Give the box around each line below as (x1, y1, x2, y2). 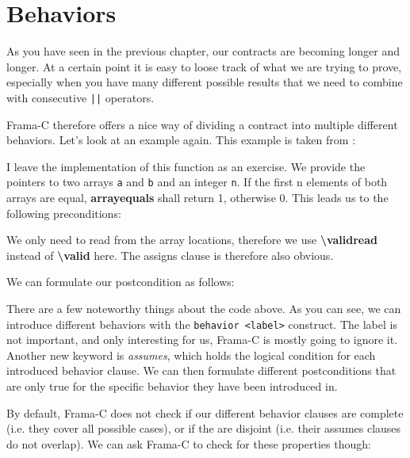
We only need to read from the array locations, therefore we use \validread (6, 231, 378, 248)
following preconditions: (6, 204, 121, 221)
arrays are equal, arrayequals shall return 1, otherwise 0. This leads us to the (6, 189, 389, 205)
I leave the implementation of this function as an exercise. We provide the (6, 158, 366, 174)
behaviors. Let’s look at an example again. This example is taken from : (6, 132, 356, 148)
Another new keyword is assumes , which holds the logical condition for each (6, 346, 376, 363)
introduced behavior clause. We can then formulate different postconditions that (6, 362, 397, 379)
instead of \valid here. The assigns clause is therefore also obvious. (6, 246, 334, 263)
